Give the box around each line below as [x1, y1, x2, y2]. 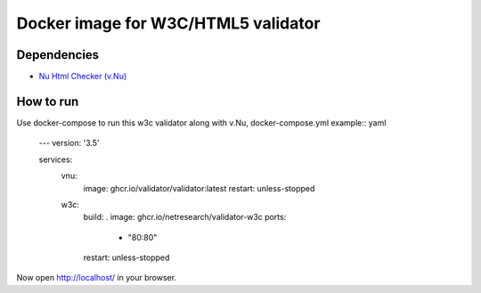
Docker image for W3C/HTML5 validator [16, 13, 321, 33]
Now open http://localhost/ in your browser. [16, 273, 177, 283]
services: [38, 154, 73, 165]
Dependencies [16, 47, 100, 62]
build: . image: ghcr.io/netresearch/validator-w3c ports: [83, 212, 287, 223]
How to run [16, 94, 79, 109]
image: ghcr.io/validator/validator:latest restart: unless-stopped [83, 183, 315, 193]
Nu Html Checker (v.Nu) [38, 71, 127, 82]
